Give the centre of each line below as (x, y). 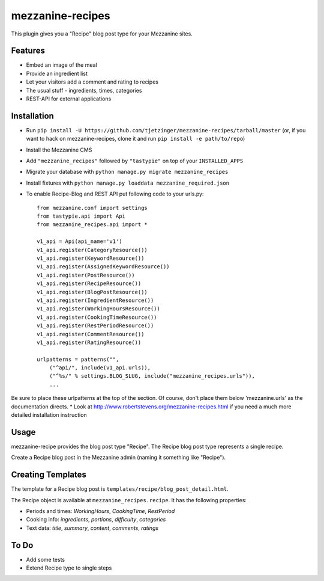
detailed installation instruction (49, 415)
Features (28, 51)
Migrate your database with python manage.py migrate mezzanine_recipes (127, 172)
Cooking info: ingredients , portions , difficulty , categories (96, 520)
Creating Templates (49, 475)
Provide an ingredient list (57, 73)
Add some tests (46, 559)
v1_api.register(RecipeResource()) (89, 284)
